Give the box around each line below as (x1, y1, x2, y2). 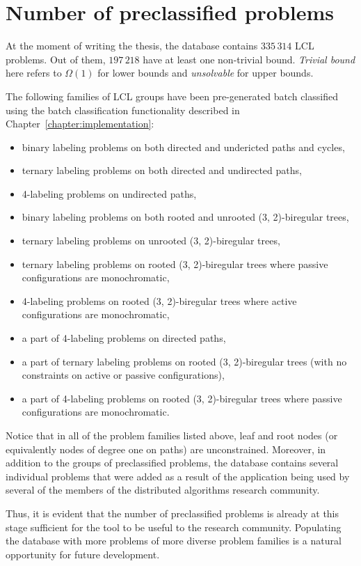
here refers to (6, 65, 62, 80)
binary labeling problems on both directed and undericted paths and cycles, (22, 139, 345, 154)
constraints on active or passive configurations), (22, 368, 225, 382)
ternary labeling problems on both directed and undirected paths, (22, 163, 302, 178)
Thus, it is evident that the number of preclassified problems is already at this (6, 505, 339, 520)
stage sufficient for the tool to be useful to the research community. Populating (6, 519, 342, 534)
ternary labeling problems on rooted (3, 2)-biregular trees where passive (22, 256, 328, 271)
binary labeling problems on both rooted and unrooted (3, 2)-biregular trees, (22, 210, 349, 224)
